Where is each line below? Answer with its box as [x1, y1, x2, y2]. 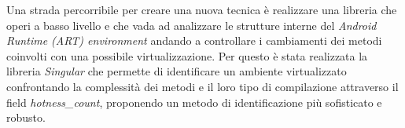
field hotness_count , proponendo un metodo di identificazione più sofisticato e [6, 93, 382, 110]
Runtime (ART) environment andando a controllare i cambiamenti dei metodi [6, 32, 382, 49]
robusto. [6, 109, 46, 126]
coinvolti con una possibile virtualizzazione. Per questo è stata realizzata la [6, 47, 368, 64]
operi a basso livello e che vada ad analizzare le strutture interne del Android [6, 16, 377, 33]
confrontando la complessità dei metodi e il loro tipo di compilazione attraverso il [6, 78, 399, 94]
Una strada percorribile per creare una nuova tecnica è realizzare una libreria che [6, 2, 397, 17]
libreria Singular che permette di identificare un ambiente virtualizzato [6, 63, 347, 79]
